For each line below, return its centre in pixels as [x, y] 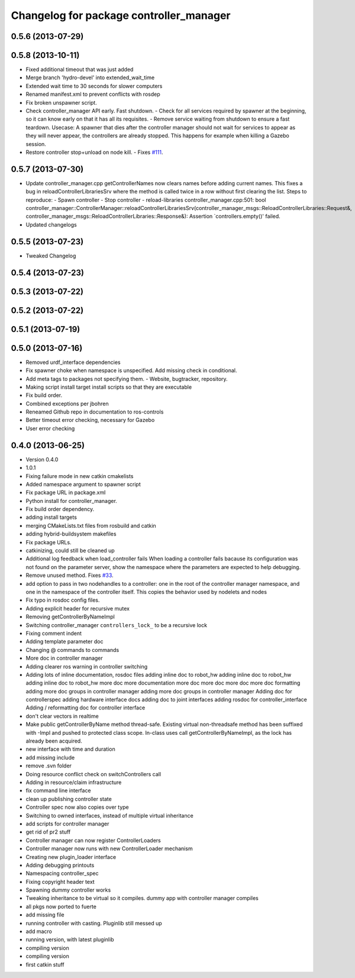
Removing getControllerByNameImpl [70, 617]
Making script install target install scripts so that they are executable [109, 387]
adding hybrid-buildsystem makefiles [71, 534]
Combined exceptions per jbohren [67, 404]
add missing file [45, 915]
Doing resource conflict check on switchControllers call [93, 774]
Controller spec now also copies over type [78, 807]
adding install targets [51, 517]
